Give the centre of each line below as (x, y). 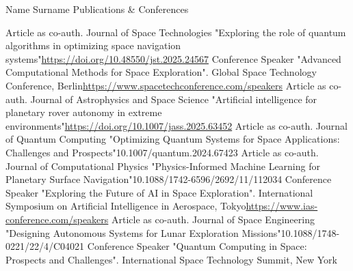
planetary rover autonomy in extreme (84, 112)
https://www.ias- (282, 206)
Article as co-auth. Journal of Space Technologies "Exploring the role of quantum (176, 32)
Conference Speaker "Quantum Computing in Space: (197, 246)
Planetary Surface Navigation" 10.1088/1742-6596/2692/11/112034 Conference (169, 179)
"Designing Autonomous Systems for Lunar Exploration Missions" (143, 232)
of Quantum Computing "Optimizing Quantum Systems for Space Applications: (173, 139)
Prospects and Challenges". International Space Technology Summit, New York (171, 259)
